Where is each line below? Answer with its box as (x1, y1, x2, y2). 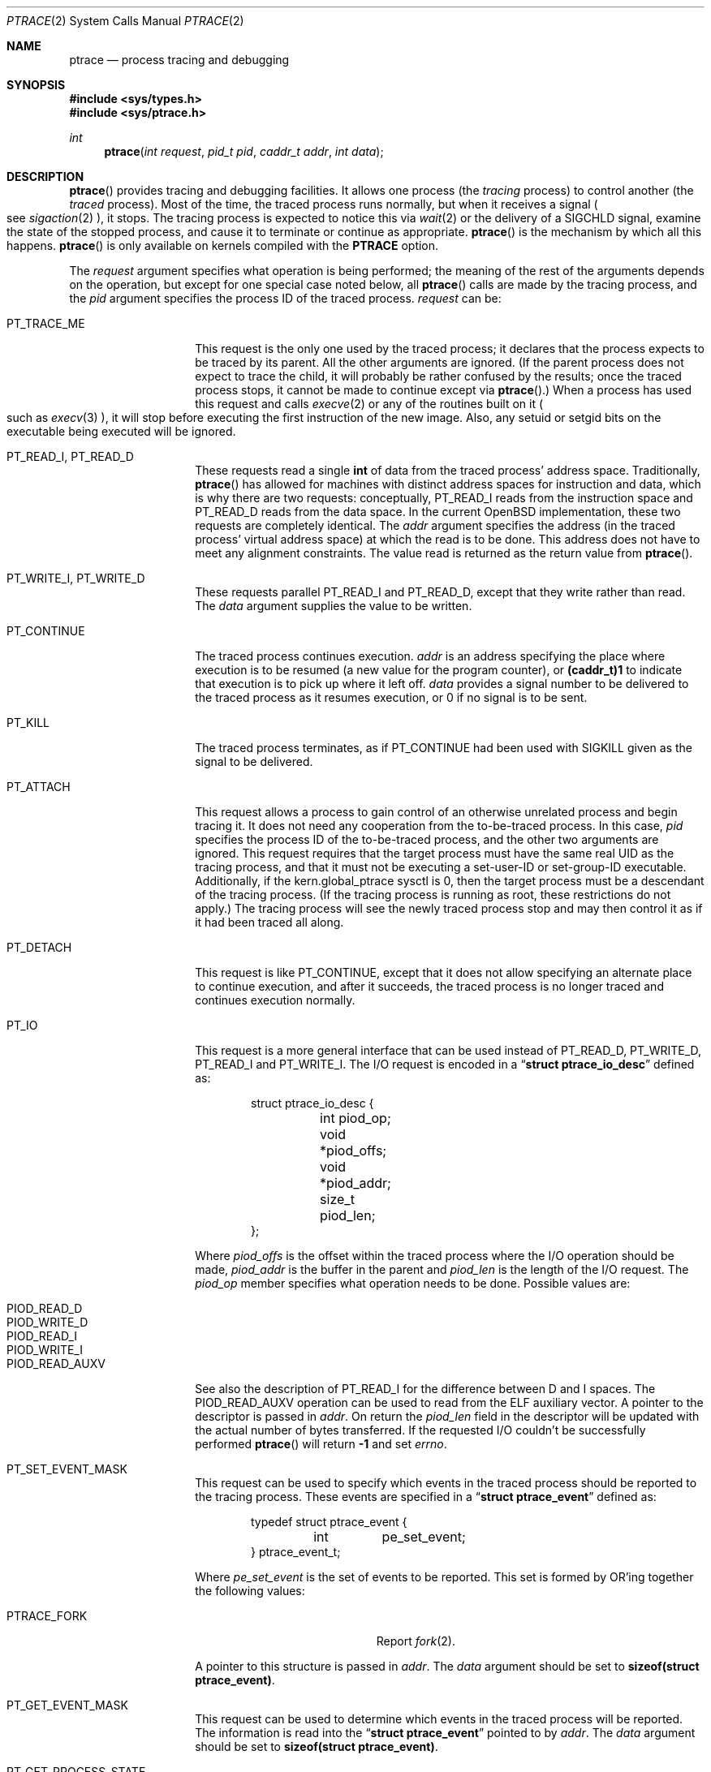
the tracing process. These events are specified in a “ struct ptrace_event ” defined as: (195, 1490, 657, 1503)
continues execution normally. (195, 993, 355, 1007)
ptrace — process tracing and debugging (69, 53, 290, 67)
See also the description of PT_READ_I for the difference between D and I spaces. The (195, 1382, 656, 1396)
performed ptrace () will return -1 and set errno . (195, 1437, 447, 1451)
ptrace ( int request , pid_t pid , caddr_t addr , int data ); (104, 144, 384, 158)
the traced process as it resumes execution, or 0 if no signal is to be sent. (195, 690, 588, 704)
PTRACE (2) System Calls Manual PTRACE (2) (6, 14, 244, 28)
